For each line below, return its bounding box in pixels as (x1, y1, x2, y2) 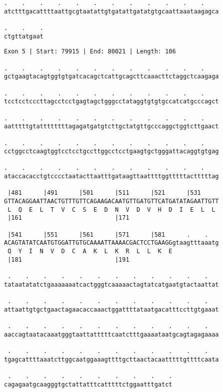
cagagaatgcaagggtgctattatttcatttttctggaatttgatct (4, 381, 172, 388)
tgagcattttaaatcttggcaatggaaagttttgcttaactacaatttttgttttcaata (4, 356, 219, 363)
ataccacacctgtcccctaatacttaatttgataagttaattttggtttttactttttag (4, 173, 219, 180)
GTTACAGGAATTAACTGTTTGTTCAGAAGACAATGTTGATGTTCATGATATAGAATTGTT (4, 198, 219, 205)
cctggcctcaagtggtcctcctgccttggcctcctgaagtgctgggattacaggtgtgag (4, 148, 219, 155)
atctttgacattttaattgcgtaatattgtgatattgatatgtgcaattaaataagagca (4, 7, 219, 15)
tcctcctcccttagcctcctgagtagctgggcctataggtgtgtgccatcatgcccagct (4, 98, 219, 105)
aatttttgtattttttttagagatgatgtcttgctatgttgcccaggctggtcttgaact (4, 123, 219, 130)
